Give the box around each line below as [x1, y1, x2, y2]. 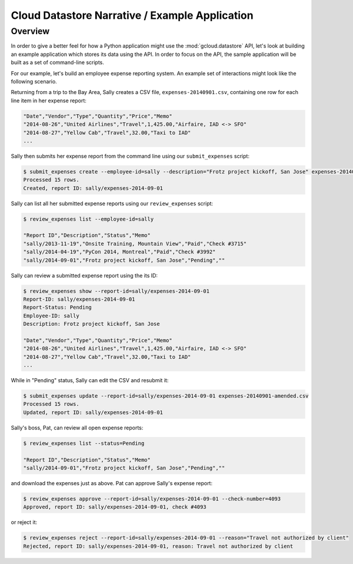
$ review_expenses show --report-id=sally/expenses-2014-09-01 [23, 288, 210, 294]
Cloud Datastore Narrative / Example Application [11, 9, 254, 22]
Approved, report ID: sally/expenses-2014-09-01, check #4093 [23, 503, 207, 510]
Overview [11, 26, 50, 36]
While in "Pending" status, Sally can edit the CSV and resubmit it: [11, 377, 169, 384]
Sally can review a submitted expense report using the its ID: [11, 272, 158, 279]
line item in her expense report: [11, 97, 86, 104]
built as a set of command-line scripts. [11, 59, 104, 66]
